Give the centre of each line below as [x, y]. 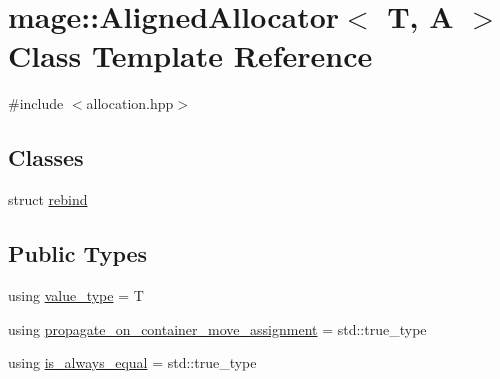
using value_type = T [76, 294]
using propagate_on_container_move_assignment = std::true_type [217, 328]
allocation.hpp [130, 103]
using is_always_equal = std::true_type [132, 362]
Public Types [78, 253]
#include [36, 103]
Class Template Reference [190, 55]
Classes [46, 157]
